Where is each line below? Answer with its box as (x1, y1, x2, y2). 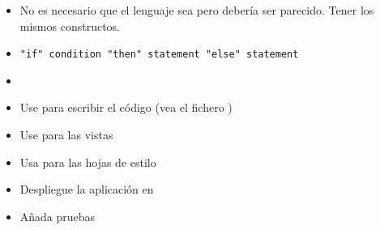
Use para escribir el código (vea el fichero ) (19, 99, 233, 116)
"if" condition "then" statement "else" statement (19, 49, 299, 61)
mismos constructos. (19, 17, 121, 34)
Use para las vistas (19, 126, 113, 143)
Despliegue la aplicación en (19, 181, 154, 198)
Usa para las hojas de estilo (19, 153, 156, 170)
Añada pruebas (19, 207, 96, 224)
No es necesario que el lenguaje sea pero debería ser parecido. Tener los (19, 2, 374, 18)
